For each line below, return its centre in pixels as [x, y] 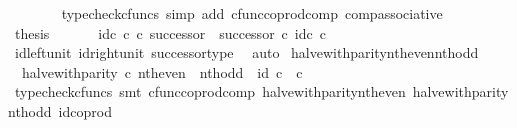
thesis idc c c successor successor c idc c [170, 32]
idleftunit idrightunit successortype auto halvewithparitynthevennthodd [246, 52]
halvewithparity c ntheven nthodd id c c [162, 71]
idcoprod [85, 110]
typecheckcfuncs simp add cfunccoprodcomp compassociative [252, 13]
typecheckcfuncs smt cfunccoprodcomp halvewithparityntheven [210, 91]
